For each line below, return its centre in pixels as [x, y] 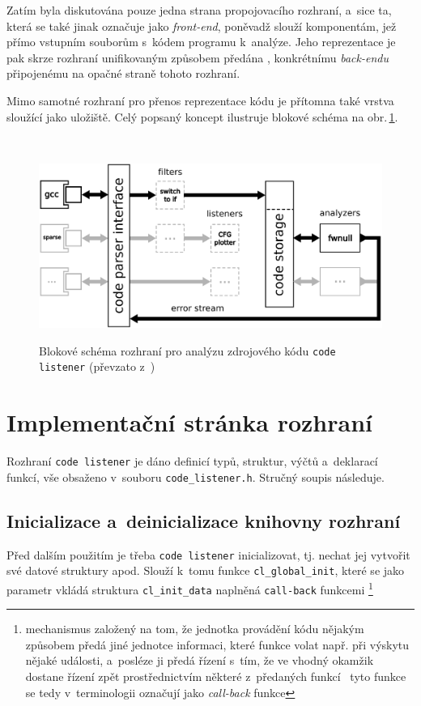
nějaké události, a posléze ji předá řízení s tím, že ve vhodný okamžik [200, 660]
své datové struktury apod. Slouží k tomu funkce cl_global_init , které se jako [206, 570]
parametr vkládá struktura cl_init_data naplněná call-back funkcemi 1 [190, 588]
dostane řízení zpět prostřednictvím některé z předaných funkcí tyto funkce [216, 676]
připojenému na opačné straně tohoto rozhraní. [123, 73]
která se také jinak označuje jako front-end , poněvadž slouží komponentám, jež [202, 26]
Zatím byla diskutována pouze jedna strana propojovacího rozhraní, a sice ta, [199, 10]
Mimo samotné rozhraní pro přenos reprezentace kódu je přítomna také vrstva [200, 100]
